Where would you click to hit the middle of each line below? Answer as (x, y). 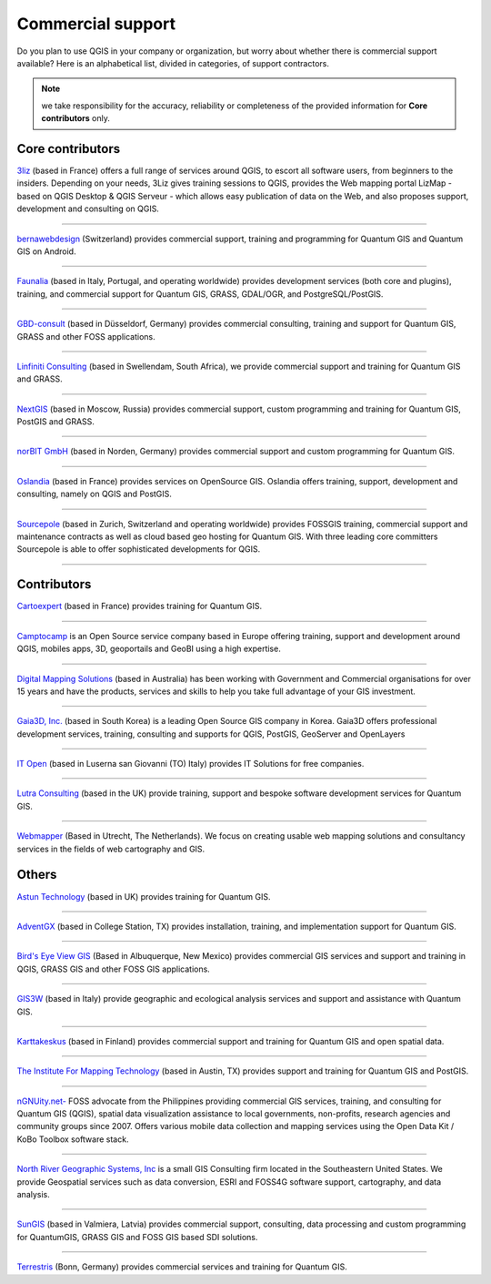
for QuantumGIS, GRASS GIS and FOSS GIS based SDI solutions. (137, 1237)
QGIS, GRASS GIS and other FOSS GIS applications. (114, 969)
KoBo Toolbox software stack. (73, 1139)
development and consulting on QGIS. (88, 209)
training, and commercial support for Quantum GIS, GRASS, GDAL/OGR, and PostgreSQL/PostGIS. (200, 294)
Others (37, 875)
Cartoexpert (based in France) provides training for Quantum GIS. (140, 606)
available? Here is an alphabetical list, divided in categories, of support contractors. (173, 63)
